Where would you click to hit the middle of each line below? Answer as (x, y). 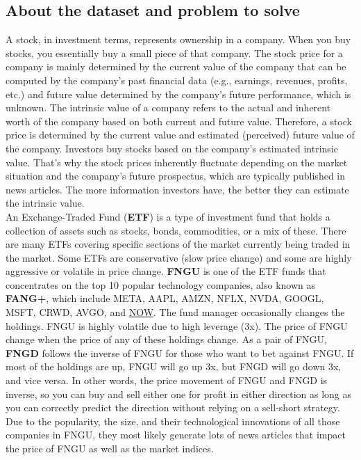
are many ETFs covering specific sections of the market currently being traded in (178, 244)
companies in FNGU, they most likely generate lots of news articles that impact (176, 435)
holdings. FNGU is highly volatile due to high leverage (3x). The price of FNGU (177, 325)
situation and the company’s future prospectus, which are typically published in (176, 176)
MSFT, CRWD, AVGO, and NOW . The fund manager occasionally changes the (175, 312)
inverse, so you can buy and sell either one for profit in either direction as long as (179, 394)
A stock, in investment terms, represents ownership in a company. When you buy (178, 39)
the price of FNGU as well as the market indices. (110, 449)
